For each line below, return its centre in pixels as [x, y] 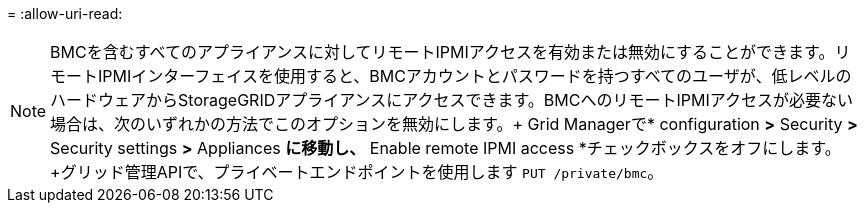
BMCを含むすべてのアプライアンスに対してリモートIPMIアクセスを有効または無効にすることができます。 [442, 52]
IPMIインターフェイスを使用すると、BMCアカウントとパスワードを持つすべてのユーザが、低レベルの [475, 76]
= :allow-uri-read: [65, 13]
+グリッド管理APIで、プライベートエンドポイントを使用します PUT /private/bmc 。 [357, 172]
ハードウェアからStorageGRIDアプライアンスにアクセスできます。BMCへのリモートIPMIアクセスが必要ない [451, 100]
